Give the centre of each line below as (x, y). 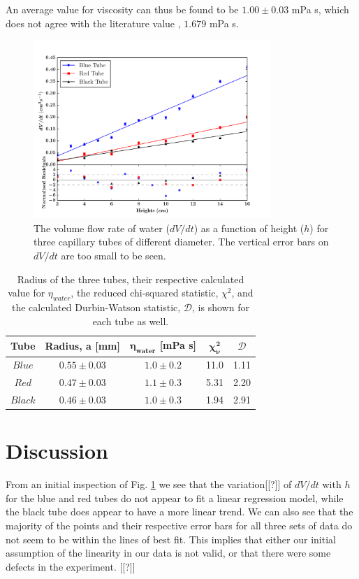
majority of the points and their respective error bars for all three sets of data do (179, 525)
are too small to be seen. (113, 256)
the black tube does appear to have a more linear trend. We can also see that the (179, 512)
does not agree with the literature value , (93, 23)
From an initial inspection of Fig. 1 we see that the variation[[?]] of (149, 484)
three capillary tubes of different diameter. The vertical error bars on (181, 242)
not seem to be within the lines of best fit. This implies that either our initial (171, 539)
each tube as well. (131, 321)
